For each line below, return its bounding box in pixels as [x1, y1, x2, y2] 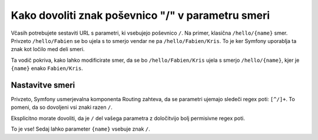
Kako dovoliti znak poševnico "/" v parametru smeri [11, 9, 270, 22]
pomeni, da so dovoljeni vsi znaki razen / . [11, 104, 113, 111]
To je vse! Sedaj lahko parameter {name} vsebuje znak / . [11, 125, 150, 132]
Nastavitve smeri [11, 80, 75, 90]
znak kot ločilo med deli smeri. [11, 46, 85, 53]
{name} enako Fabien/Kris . [11, 65, 84, 72]
